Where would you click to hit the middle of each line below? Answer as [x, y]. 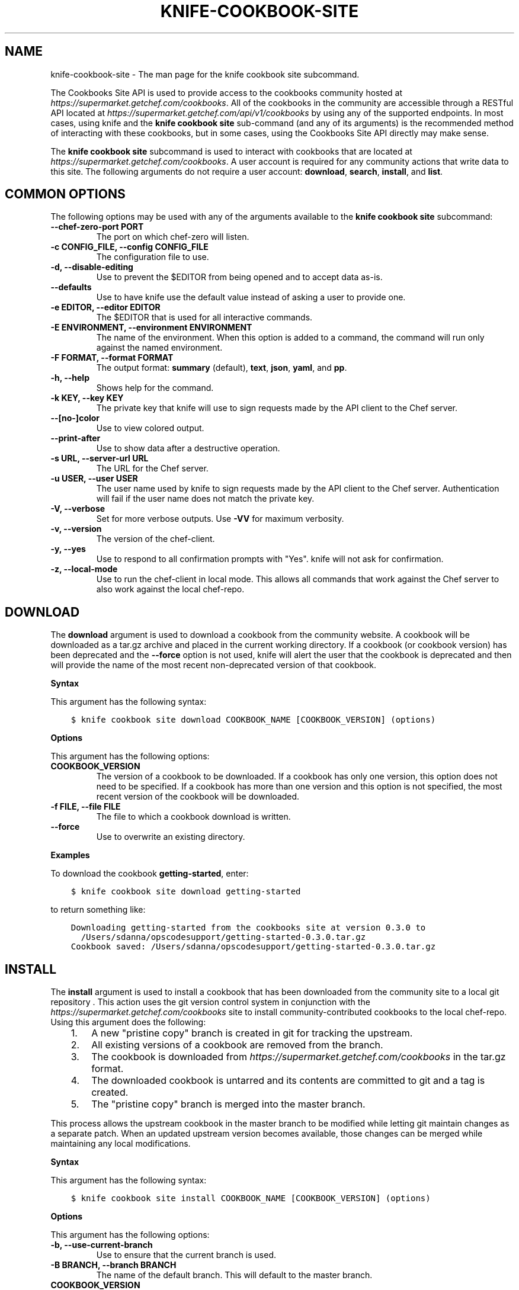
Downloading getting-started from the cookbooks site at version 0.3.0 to [248, 928]
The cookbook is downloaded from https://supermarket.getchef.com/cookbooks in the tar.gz [299, 1057]
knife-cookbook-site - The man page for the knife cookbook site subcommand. [205, 74]
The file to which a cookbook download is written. [193, 817]
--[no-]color [75, 418]
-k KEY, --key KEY [87, 398]
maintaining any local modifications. [121, 1144]
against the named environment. [159, 348]
